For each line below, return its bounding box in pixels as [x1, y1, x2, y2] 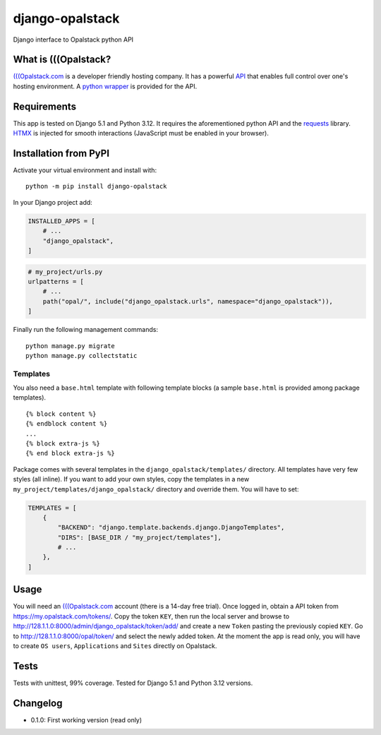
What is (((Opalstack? [13, 54, 111, 66]
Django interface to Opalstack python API [13, 35, 134, 44]
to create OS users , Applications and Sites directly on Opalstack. [13, 641, 217, 650]
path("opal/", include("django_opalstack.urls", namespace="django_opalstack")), [42, 297, 333, 305]
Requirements [13, 100, 77, 112]
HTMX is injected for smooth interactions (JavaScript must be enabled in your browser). [13, 129, 270, 138]
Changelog [13, 697, 63, 709]
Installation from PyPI [13, 147, 109, 159]
